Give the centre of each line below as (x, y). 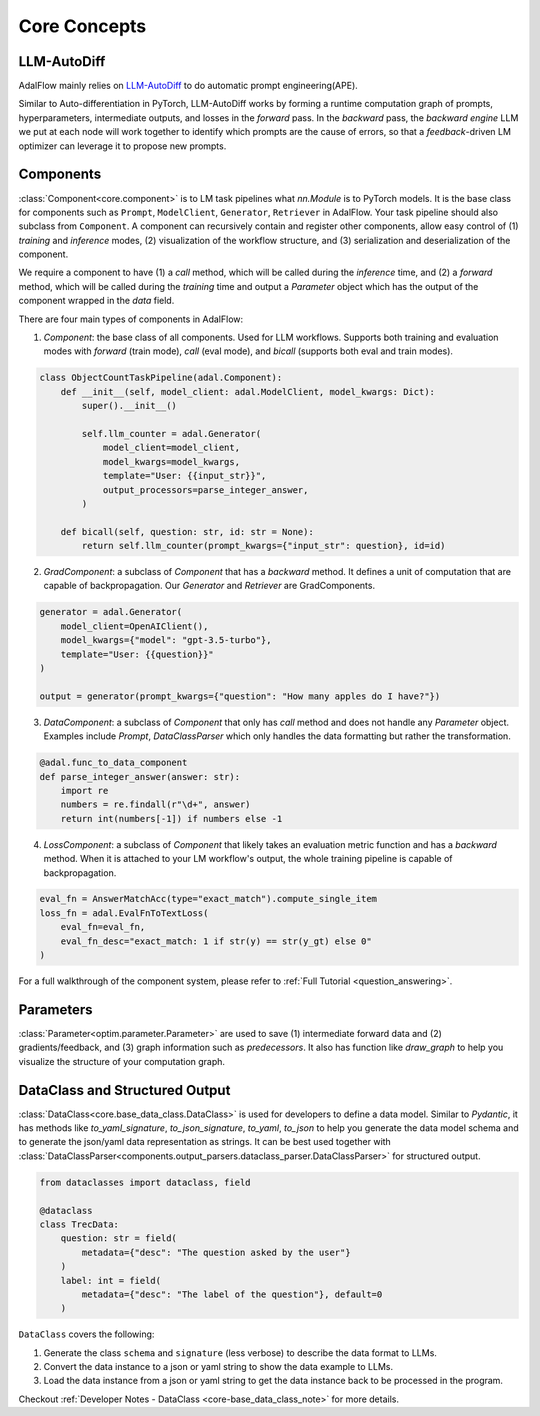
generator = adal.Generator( (111, 612)
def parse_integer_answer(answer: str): (139, 776)
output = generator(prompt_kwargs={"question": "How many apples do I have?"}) (240, 696)
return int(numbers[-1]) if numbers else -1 (171, 818)
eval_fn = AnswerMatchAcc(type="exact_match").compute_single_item (208, 899)
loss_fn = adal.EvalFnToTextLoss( (124, 913)
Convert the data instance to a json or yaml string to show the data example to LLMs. (218, 1367)
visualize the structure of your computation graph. (121, 1061)
